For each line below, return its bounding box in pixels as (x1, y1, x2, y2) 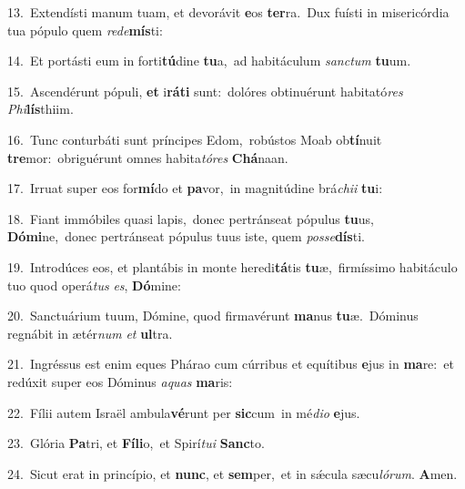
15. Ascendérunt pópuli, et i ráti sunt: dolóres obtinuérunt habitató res (7, 81, 403, 100)
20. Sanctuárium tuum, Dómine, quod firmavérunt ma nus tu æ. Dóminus (7, 306, 419, 325)
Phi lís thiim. (7, 99, 74, 118)
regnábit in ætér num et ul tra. (7, 323, 173, 342)
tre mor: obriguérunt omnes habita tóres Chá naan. (7, 148, 288, 167)
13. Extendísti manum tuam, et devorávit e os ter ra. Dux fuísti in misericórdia (7, 3, 450, 21)
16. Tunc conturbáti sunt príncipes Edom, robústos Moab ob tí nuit (7, 129, 382, 148)
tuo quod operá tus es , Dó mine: (7, 275, 181, 294)
